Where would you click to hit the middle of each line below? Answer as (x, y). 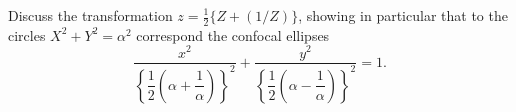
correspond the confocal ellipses (233, 34)
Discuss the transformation (90, 15)
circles (27, 34)
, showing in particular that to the (403, 15)
